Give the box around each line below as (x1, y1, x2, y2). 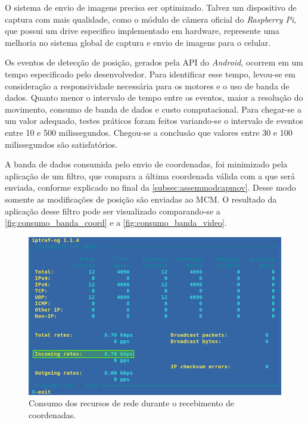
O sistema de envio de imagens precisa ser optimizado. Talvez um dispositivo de (5, 1, 297, 13)
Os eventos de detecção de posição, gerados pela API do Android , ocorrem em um (5, 56, 303, 69)
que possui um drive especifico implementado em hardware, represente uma (5, 24, 279, 37)
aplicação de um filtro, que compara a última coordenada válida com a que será (5, 169, 295, 182)
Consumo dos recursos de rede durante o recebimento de (29, 397, 235, 409)
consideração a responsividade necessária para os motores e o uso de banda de (5, 79, 290, 92)
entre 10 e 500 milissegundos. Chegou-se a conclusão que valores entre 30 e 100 (5, 126, 293, 138)
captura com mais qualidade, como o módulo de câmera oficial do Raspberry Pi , (5, 13, 297, 25)
